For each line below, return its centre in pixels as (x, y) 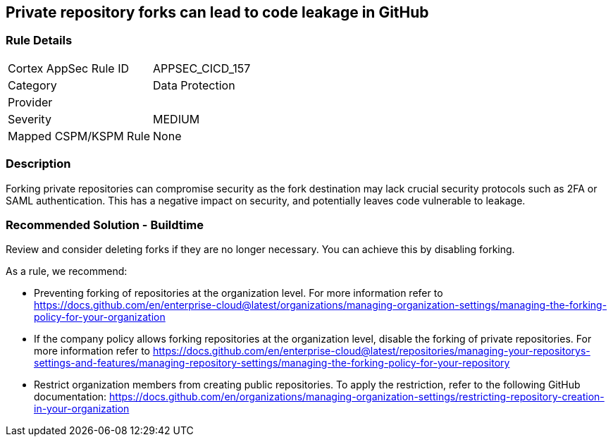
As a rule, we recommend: (67, 271)
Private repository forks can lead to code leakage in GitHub (217, 12)
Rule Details (39, 41)
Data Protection (194, 85)
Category (32, 85)
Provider (30, 102)
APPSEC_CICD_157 (202, 68)
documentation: (70, 397)
